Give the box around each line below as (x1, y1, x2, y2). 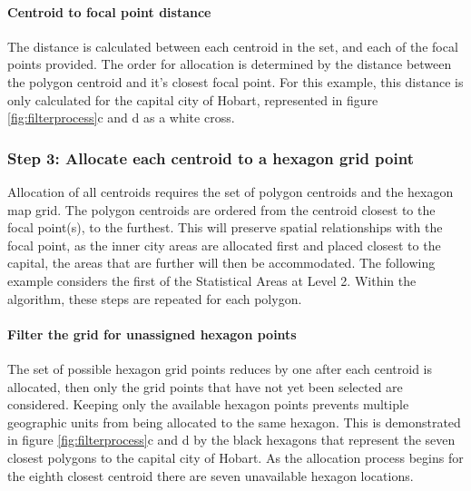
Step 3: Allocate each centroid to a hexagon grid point (7, 146, 414, 169)
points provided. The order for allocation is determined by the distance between (7, 54, 452, 74)
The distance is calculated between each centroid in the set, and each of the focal (7, 36, 458, 55)
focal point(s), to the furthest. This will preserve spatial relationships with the (7, 218, 443, 237)
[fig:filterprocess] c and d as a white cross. (7, 108, 235, 127)
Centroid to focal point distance (7, 2, 211, 21)
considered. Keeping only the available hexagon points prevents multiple (7, 395, 409, 414)
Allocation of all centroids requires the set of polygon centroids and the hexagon (7, 182, 454, 201)
